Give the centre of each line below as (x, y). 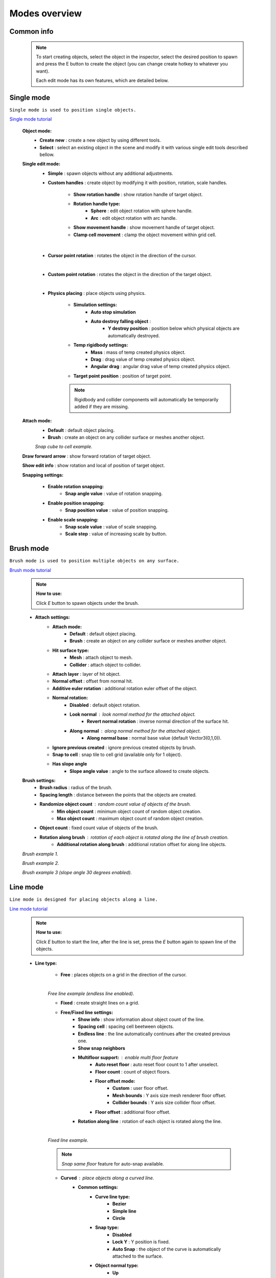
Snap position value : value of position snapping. (117, 510)
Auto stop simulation (113, 312)
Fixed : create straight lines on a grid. (100, 1003)
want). (43, 71)
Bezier (120, 1204)
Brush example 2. (41, 863)
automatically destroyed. (134, 335)
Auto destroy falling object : (121, 322)
